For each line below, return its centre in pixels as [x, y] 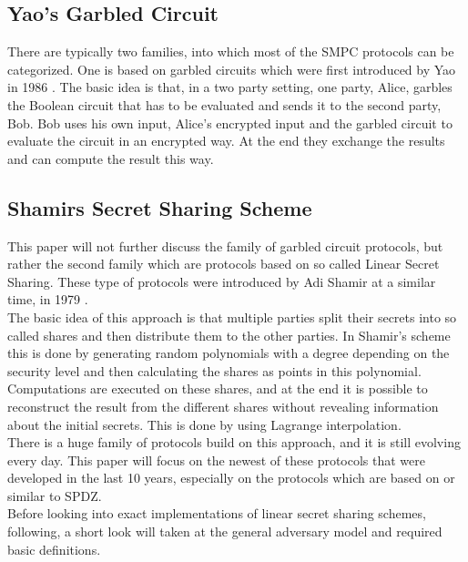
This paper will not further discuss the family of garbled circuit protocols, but [225, 245]
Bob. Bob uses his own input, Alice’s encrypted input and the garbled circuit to [230, 123]
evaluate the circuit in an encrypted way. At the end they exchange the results [226, 141]
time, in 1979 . [48, 299]
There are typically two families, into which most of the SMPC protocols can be [231, 51]
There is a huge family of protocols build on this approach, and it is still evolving [234, 442]
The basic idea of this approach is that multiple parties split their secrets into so [232, 317]
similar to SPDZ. [55, 495]
